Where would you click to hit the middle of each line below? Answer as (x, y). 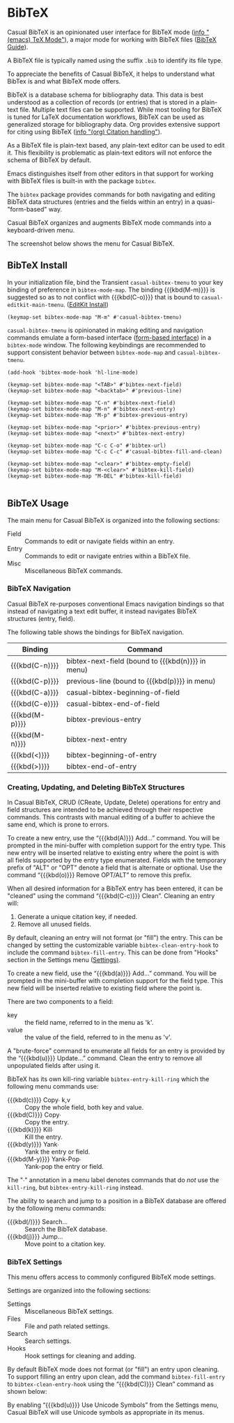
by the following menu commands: (57, 1209)
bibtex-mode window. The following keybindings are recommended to (107, 345)
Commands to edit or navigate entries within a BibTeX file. (108, 556)
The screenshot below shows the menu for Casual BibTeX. (91, 243)
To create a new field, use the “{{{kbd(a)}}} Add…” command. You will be (112, 973)
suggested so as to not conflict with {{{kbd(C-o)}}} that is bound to (103, 297)
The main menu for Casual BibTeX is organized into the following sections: (114, 520)
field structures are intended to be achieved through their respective (105, 810)
